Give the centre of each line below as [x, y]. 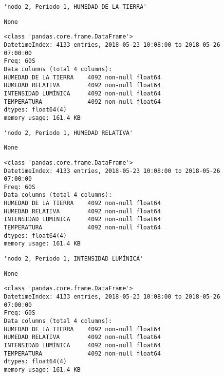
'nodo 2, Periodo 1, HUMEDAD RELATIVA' [68, 133]
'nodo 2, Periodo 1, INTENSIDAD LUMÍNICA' [74, 259]
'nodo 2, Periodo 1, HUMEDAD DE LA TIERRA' [75, 7]
